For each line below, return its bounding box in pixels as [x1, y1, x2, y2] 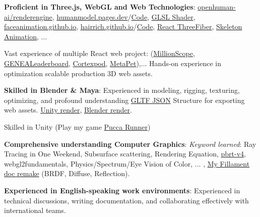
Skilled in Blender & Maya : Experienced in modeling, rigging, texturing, [4, 85, 240, 95]
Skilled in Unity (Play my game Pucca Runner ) [4, 121, 151, 132]
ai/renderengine [4, 11, 52, 22]
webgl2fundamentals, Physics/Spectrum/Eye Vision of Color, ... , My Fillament [4, 158, 250, 169]
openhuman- [198, 2, 236, 12]
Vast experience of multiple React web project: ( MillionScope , [4, 48, 195, 59]
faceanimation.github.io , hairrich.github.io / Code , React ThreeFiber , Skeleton [4, 21, 242, 32]
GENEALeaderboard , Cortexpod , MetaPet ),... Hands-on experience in [4, 58, 221, 68]
